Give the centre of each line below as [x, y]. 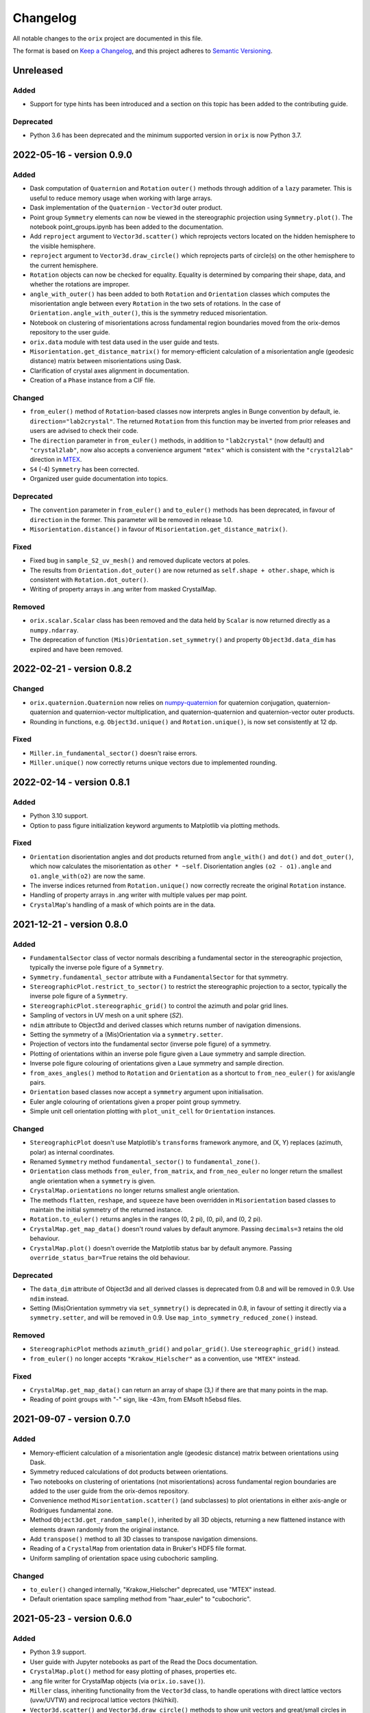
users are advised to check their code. [84, 431]
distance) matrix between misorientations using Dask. [106, 361]
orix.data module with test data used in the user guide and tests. [124, 342]
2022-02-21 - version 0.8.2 [72, 669]
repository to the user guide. [70, 332]
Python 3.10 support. [59, 816]
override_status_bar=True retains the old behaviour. [110, 1257]
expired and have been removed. [76, 649]
